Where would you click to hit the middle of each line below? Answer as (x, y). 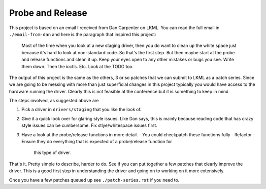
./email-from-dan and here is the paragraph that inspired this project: (83, 34)
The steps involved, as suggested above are (54, 101)
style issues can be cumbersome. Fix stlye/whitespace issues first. (89, 125)
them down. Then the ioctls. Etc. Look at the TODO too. (78, 66)
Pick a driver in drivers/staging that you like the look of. (82, 110)
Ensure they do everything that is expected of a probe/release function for (97, 142)
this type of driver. (52, 152)
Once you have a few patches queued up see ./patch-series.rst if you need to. (94, 180)
